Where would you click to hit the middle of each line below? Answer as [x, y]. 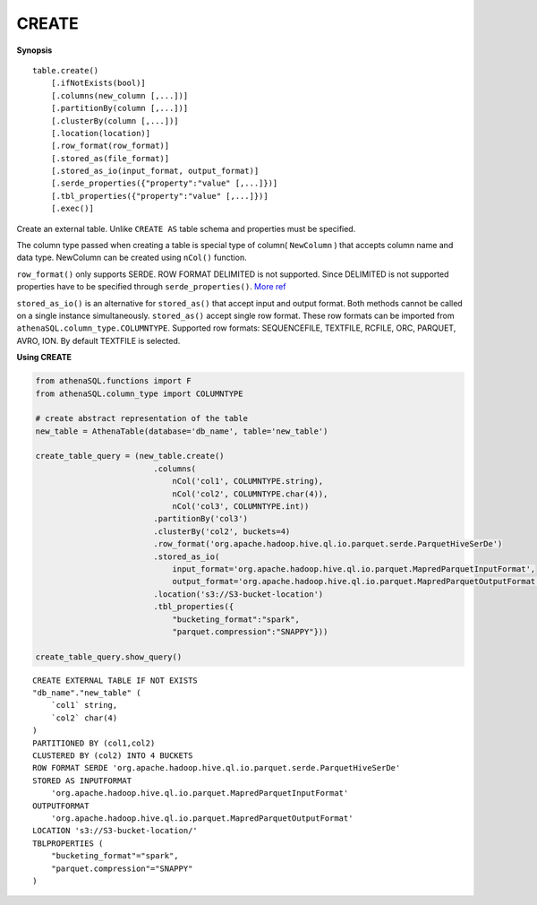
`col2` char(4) [84, 718]
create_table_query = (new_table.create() [130, 456]
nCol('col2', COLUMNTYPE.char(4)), [250, 494]
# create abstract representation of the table [141, 418]
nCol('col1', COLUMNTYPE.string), [248, 481]
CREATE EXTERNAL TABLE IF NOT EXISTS [115, 680]
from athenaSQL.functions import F [113, 381]
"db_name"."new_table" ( [87, 693]
